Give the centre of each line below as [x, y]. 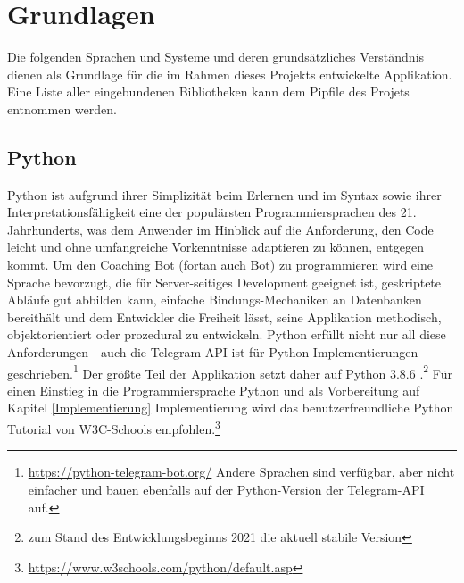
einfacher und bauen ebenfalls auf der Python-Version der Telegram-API [226, 489]
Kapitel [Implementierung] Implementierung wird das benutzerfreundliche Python [231, 408]
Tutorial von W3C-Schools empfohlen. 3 [114, 427]
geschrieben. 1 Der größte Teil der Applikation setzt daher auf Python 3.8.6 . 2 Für [230, 371]
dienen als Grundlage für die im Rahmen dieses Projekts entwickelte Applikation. [230, 74]
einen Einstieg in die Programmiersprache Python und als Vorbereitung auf [214, 390]
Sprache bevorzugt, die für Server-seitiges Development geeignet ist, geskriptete [224, 282]
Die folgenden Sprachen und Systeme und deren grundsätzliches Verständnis [216, 57]
